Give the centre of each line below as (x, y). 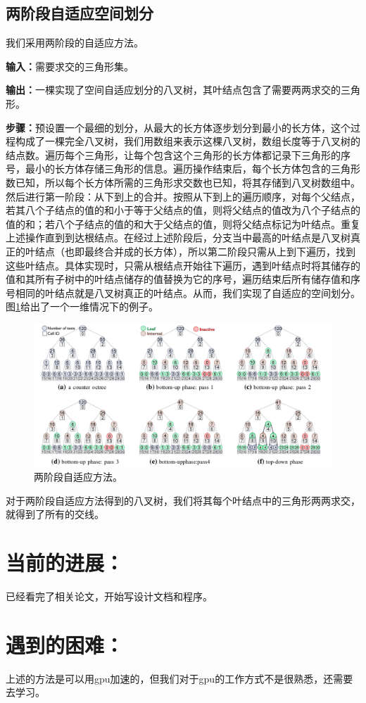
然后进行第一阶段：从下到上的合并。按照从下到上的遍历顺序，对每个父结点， (183, 196)
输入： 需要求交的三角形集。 (70, 66)
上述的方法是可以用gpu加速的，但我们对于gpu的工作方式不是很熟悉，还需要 (179, 678)
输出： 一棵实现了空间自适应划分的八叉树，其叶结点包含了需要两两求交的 (173, 90)
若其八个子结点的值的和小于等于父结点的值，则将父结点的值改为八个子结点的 (183, 210)
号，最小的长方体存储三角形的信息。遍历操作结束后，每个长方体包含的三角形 (183, 169)
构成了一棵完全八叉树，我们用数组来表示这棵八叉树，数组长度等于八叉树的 (188, 141)
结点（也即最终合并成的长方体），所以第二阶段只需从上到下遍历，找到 (195, 251)
